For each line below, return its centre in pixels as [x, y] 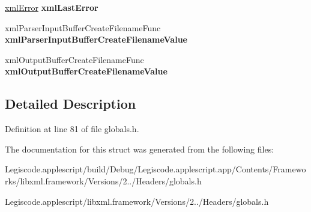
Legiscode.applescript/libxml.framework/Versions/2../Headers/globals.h [137, 201]
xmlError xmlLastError [52, 7]
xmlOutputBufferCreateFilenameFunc [74, 59]
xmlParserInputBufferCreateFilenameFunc [83, 27]
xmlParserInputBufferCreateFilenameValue [96, 39]
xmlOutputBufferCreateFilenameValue [86, 71]
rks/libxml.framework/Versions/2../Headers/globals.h [103, 180]
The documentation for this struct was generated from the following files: [140, 149]
